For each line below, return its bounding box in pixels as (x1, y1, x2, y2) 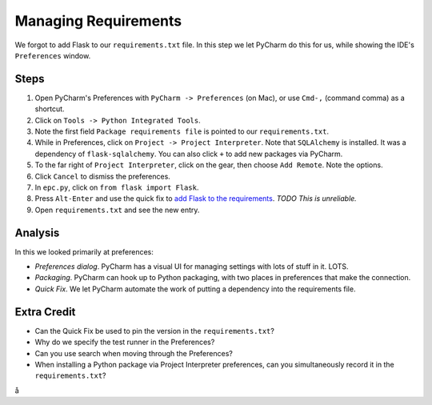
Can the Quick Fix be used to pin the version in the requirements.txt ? (34, 326, 275, 335)
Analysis (14, 226, 60, 239)
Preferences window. (14, 50, 91, 60)
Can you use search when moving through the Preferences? (34, 348, 234, 358)
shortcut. (34, 104, 65, 114)
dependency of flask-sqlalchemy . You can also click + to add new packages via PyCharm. (34, 149, 343, 158)
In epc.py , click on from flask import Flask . (34, 182, 199, 192)
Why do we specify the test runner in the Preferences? (34, 337, 215, 347)
